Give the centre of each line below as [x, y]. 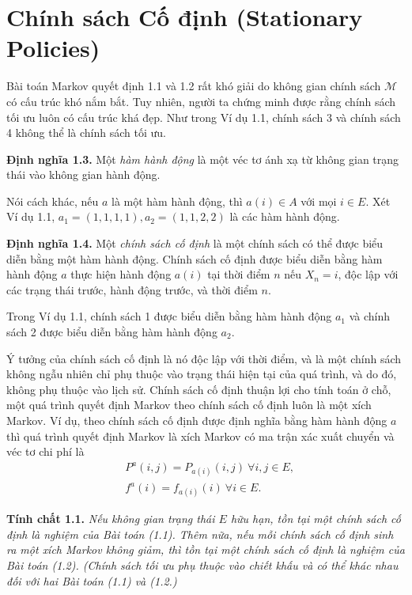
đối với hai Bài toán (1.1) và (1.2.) [92, 580]
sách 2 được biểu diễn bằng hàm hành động [112, 332]
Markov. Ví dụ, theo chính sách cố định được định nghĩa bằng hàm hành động [197, 420]
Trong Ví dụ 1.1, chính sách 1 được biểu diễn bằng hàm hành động [169, 316]
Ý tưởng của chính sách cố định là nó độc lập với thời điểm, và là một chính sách [204, 358]
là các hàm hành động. [285, 216]
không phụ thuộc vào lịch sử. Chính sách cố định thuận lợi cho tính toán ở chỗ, [199, 389]
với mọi [319, 201]
